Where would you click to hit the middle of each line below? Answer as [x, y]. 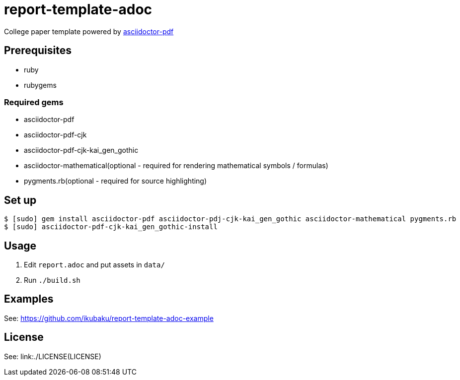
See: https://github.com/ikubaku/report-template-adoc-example [109, 318]
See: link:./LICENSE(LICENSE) [53, 356]
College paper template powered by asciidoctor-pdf [89, 31]
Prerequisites [38, 51]
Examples [29, 299]
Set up [20, 200]
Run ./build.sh [52, 280]
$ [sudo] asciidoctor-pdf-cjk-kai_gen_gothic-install [111, 227]
